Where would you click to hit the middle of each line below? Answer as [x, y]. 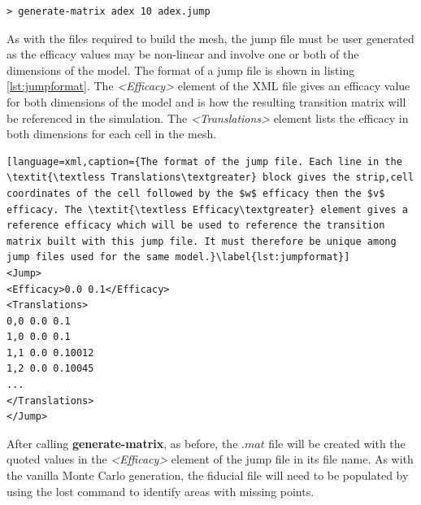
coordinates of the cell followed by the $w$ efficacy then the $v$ [196, 193]
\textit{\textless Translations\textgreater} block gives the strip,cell [210, 178]
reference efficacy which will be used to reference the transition [196, 226]
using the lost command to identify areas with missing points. [161, 491]
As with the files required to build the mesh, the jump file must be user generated [210, 38]
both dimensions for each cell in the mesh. [112, 134]
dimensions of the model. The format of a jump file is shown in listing [181, 70]
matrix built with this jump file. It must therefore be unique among [202, 241]
